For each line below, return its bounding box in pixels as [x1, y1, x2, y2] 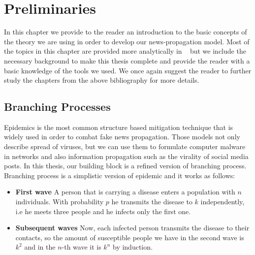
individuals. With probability [15, 196, 104, 207]
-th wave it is [62, 242, 101, 252]
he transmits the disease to [111, 196, 192, 207]
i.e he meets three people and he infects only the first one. [15, 206, 191, 216]
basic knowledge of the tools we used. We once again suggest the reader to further [4, 65, 252, 75]
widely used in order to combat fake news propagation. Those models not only [4, 131, 240, 142]
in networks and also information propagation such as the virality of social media [4, 151, 249, 161]
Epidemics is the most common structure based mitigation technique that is [4, 122, 233, 132]
